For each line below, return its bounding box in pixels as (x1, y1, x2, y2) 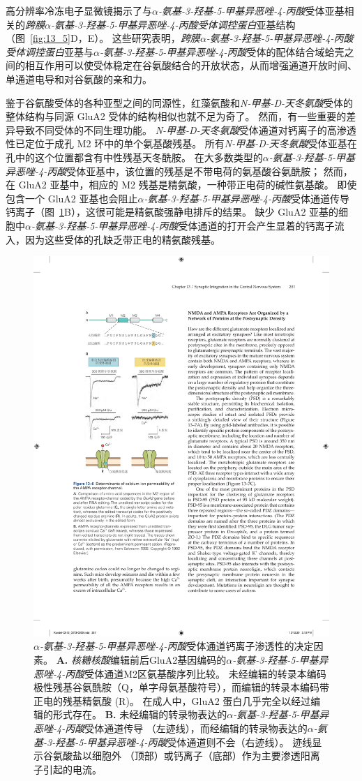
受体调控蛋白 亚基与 (6, 44, 93, 59)
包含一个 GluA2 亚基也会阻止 (6, 191, 138, 205)
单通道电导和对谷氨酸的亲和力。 (6, 71, 152, 86)
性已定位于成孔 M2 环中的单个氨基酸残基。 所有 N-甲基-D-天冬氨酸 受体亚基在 (6, 136, 357, 151)
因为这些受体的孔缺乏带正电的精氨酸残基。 (24, 232, 220, 246)
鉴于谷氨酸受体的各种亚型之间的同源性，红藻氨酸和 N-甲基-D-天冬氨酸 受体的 (6, 95, 354, 110)
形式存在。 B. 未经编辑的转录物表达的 (52, 707, 227, 722)
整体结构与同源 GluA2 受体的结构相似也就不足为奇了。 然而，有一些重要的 (6, 109, 347, 124)
